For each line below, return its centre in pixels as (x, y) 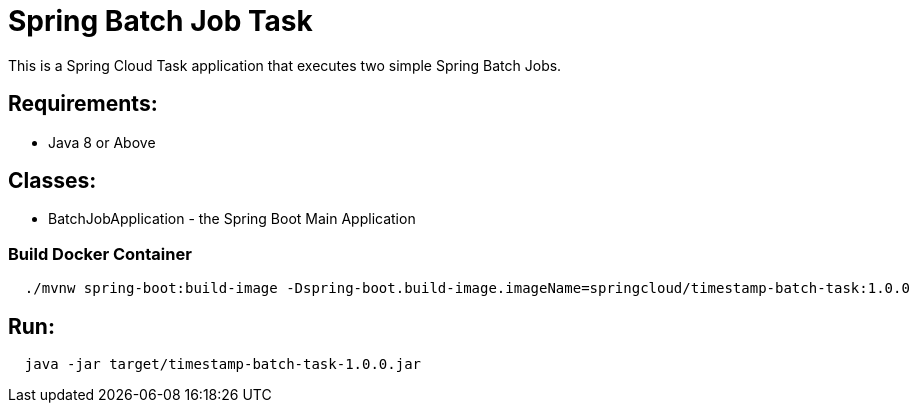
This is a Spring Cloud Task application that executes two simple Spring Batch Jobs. (285, 65)
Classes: (52, 181)
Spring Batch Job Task (160, 21)
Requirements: (83, 104)
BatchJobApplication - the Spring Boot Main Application (232, 219)
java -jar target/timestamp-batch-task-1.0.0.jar (223, 364)
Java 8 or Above (102, 142)
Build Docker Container (100, 253)
